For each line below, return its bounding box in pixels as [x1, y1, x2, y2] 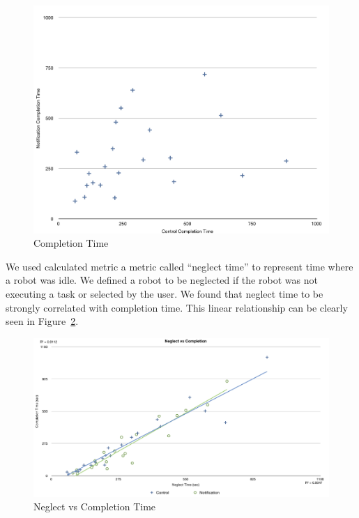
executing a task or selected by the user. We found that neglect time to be [6, 286, 323, 300]
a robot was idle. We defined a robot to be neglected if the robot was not [6, 273, 318, 287]
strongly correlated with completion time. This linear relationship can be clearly [6, 300, 348, 314]
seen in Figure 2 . [6, 314, 79, 328]
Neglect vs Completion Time [33, 499, 156, 514]
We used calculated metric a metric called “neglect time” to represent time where [6, 259, 353, 273]
